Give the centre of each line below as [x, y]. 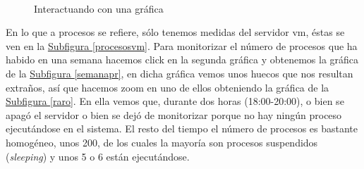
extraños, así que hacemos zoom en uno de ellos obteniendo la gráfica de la [168, 87]
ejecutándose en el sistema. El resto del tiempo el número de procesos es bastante [182, 129]
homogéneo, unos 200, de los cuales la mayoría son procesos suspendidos [162, 142]
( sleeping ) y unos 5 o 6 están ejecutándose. [98, 156]
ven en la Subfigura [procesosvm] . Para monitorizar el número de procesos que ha [182, 45]
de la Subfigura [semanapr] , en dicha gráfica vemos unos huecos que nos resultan [180, 73]
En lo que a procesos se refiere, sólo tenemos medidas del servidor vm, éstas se [175, 32]
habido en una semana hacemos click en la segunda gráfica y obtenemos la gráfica [182, 60]
